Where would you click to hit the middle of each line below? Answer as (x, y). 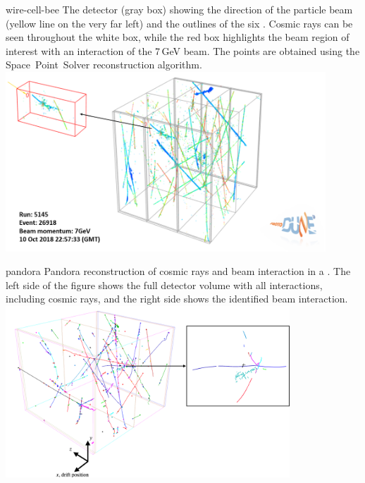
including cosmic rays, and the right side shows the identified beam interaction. (177, 299)
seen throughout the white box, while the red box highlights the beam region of (178, 37)
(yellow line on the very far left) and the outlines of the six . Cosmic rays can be (179, 23)
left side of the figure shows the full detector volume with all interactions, (164, 285)
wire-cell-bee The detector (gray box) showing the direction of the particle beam (179, 9)
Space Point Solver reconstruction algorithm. (104, 65)
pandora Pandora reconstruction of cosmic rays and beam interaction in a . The (178, 271)
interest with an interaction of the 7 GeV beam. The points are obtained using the (183, 50)
